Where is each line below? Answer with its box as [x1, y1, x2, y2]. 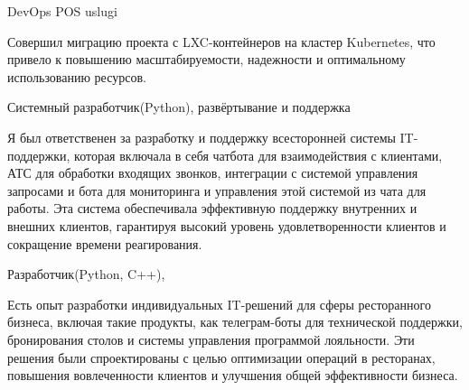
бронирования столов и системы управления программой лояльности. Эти [7, 330, 415, 348]
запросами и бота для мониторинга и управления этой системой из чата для [7, 181, 427, 200]
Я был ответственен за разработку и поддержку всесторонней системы [7, 127, 396, 146]
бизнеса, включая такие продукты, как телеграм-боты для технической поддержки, [7, 312, 463, 331]
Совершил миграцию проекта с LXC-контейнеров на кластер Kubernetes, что [7, 32, 436, 51]
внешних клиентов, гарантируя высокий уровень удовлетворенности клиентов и [7, 216, 446, 235]
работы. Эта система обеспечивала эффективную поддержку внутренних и [7, 199, 417, 218]
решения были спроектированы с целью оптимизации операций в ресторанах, [7, 348, 436, 367]
